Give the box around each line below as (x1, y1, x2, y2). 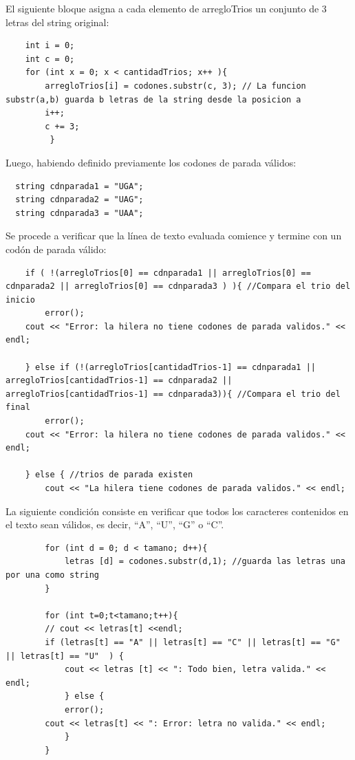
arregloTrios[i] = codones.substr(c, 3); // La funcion (45, 80, 306, 91)
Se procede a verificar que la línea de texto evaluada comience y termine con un (6, 228, 342, 243)
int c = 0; (25, 54, 75, 64)
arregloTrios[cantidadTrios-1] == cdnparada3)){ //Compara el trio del (6, 389, 341, 399)
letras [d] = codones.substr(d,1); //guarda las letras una (64, 556, 345, 567)
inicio (6, 294, 35, 305)
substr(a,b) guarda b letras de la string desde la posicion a (6, 94, 301, 105)
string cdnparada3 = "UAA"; (15, 208, 144, 218)
